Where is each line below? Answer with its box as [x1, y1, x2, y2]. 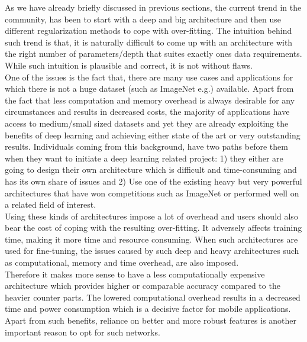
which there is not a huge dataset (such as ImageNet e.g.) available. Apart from [5, 82, 294, 95]
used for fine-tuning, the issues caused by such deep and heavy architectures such [5, 244, 299, 257]
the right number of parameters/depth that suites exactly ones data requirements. [5, 47, 302, 60]
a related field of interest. [5, 198, 96, 211]
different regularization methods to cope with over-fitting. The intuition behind [5, 24, 292, 37]
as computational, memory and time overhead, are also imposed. [5, 256, 239, 269]
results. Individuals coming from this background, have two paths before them [5, 140, 288, 153]
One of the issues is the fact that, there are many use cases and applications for [5, 70, 293, 83]
